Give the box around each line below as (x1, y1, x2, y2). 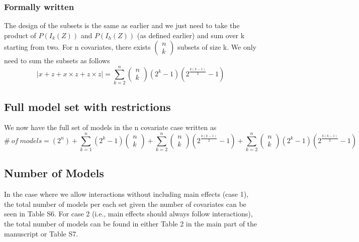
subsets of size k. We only (177, 42, 256, 52)
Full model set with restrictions (4, 98, 171, 114)
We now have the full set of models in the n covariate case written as (4, 122, 217, 133)
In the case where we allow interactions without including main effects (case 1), (4, 189, 249, 199)
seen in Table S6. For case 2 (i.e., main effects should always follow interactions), (4, 208, 253, 219)
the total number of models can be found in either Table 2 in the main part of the (4, 218, 257, 229)
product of (4, 30, 36, 40)
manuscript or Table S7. (4, 228, 78, 238)
